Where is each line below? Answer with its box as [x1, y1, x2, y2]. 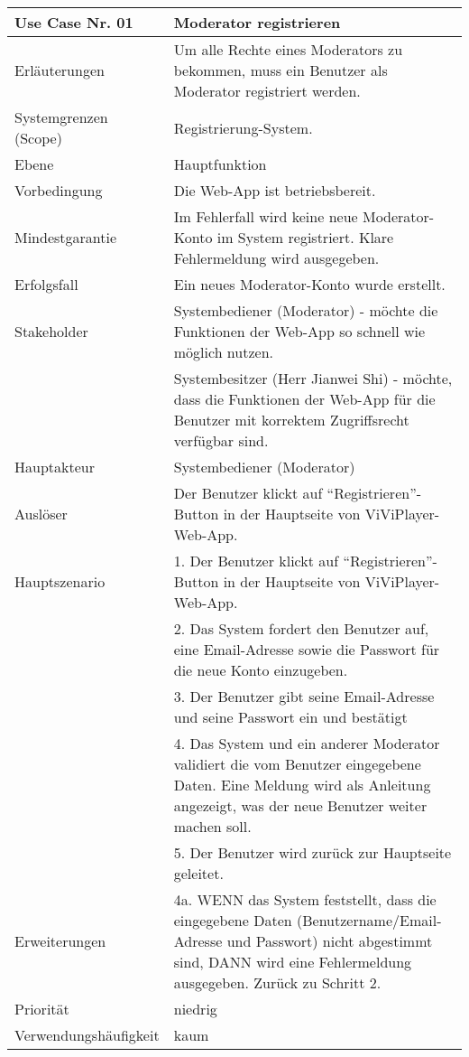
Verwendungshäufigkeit [14, 1024, 160, 1045]
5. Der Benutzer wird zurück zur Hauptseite [173, 842, 452, 863]
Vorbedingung [14, 180, 103, 201]
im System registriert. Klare [216, 227, 394, 248]
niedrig [173, 998, 217, 1019]
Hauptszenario [14, 571, 106, 592]
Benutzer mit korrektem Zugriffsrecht [173, 409, 409, 430]
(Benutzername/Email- [296, 910, 442, 931]
